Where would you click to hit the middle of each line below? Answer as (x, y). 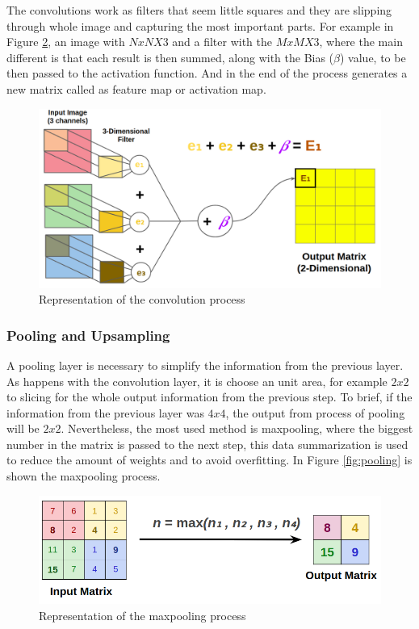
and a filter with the (222, 42)
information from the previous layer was (105, 412)
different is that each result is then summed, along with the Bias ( (170, 57)
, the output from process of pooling (315, 412)
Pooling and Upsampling (88, 335)
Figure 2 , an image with (66, 42)
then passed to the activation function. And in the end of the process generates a (207, 73)
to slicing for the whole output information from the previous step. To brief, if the (209, 397)
